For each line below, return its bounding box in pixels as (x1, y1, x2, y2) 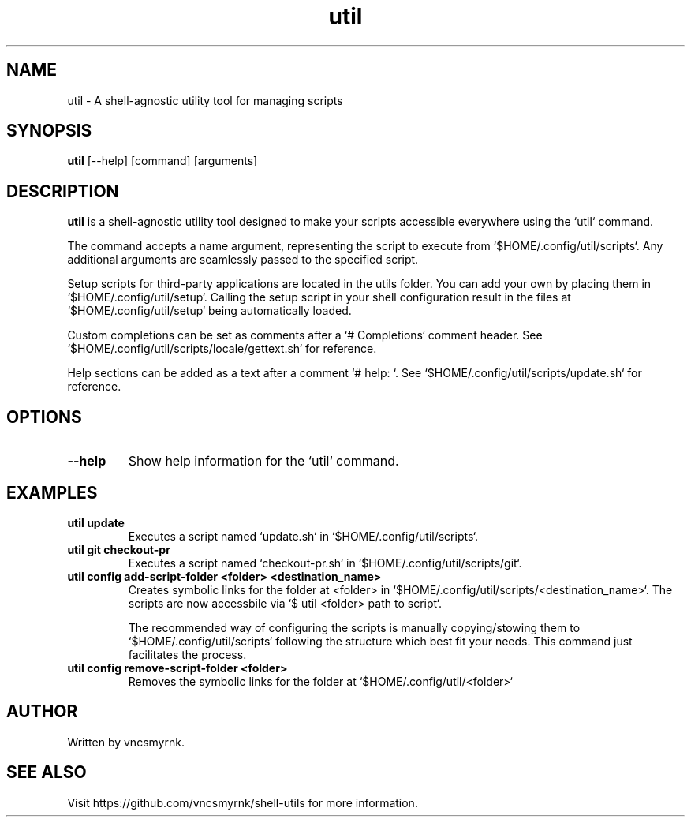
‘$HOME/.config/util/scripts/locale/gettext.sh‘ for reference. (67, 342, 377, 356)
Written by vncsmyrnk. (67, 735, 185, 749)
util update (67, 515, 125, 529)
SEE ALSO (6, 762, 87, 783)
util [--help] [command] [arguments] (67, 154, 258, 168)
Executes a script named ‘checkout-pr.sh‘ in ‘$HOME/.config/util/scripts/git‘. (128, 556, 522, 570)
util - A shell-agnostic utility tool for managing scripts (67, 93, 343, 107)
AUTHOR (6, 701, 78, 722)
